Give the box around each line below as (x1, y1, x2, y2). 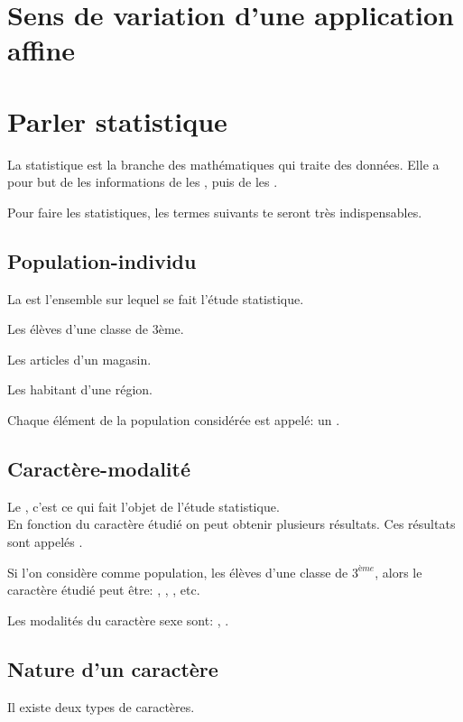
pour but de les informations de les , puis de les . (7, 172, 278, 191)
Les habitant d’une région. (7, 380, 153, 399)
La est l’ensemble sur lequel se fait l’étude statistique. (7, 289, 304, 308)
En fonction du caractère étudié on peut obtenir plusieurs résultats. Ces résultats (7, 514, 456, 533)
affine (7, 32, 76, 69)
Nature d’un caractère (7, 654, 218, 682)
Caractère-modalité (7, 455, 191, 483)
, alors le (375, 562, 422, 581)
